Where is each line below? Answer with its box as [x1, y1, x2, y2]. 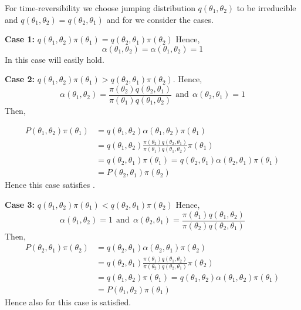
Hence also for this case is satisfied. [5, 295, 131, 308]
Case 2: [5, 73, 35, 85]
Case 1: [5, 33, 35, 45]
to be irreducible [236, 2, 296, 14]
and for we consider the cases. [106, 13, 214, 25]
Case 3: [5, 198, 35, 210]
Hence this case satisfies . [5, 178, 95, 191]
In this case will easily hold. [5, 53, 104, 65]
